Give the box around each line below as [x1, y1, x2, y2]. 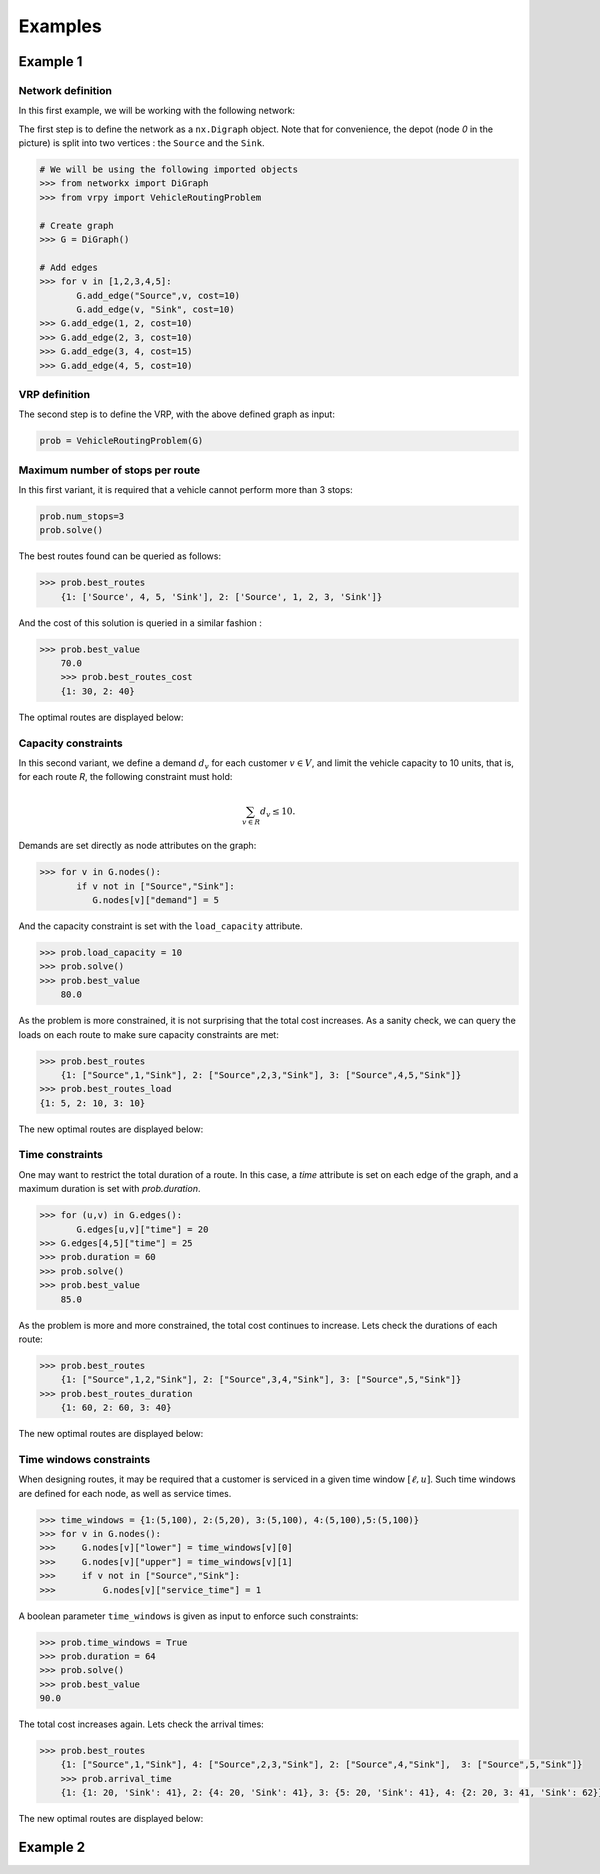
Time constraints [18, 1148, 104, 1162]
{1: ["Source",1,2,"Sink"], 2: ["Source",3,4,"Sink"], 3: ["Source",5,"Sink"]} [60, 1374, 462, 1385]
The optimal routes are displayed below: [18, 711, 184, 723]
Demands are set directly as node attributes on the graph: [18, 840, 257, 852]
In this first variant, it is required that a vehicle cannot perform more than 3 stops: [18, 484, 354, 495]
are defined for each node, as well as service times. [18, 1487, 232, 1499]
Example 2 [18, 1839, 85, 1856]
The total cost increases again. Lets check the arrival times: [18, 1718, 264, 1730]
